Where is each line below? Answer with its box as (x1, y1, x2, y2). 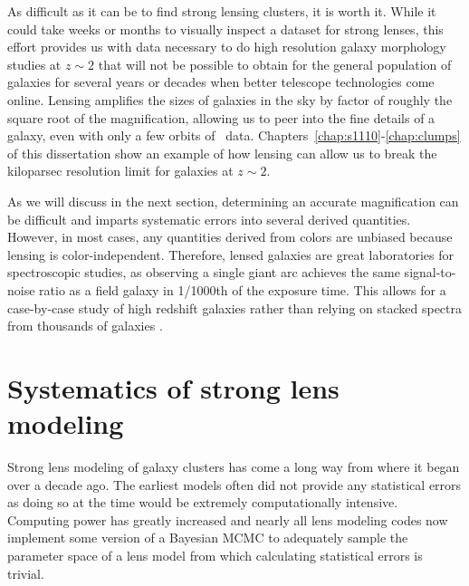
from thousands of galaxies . (7, 316, 163, 335)
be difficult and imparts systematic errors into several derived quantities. (7, 209, 411, 228)
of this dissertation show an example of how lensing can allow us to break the (7, 143, 437, 162)
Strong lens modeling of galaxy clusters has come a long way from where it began (7, 457, 460, 476)
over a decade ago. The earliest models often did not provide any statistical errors (7, 475, 462, 494)
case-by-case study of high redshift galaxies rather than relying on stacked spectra (7, 298, 463, 317)
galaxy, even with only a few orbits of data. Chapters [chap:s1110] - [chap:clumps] (7, 126, 461, 145)
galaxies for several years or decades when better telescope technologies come (7, 72, 435, 91)
